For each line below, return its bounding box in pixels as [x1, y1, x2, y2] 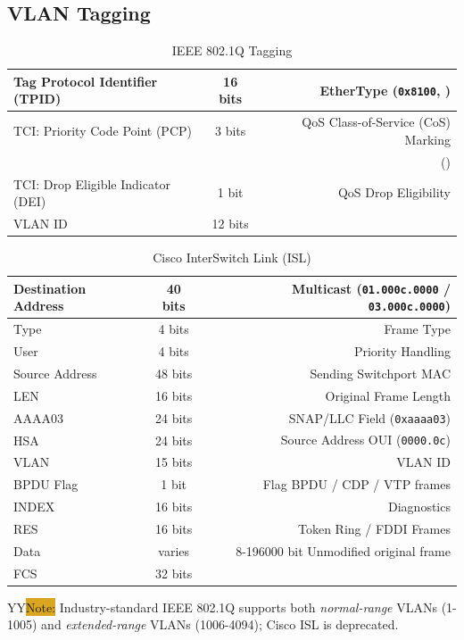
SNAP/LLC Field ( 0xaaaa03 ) [288, 408, 451, 427]
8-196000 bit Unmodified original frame [236, 541, 451, 560]
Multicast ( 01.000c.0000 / [292, 278, 451, 297]
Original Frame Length [325, 386, 451, 404]
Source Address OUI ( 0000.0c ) [280, 430, 451, 449]
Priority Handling [353, 342, 451, 361]
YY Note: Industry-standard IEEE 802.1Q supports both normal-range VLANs [7, 597, 437, 616]
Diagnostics [388, 497, 451, 516]
